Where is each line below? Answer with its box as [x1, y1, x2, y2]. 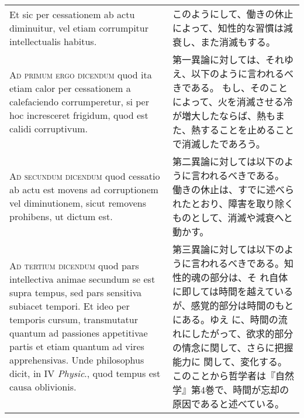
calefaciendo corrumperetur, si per [9, 94, 149, 108]
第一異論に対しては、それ [172, 53, 285, 66]
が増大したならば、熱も [172, 109, 275, 122]
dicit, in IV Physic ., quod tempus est [9, 366, 161, 380]
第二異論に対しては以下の [172, 155, 285, 168]
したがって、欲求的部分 [191, 327, 293, 340]
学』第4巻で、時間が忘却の [172, 383, 289, 396]
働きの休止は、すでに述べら [172, 183, 295, 196]
